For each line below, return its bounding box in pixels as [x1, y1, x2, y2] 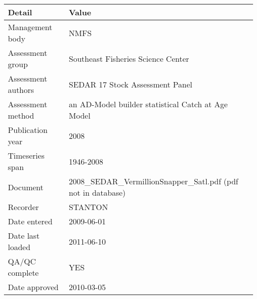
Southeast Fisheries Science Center [69, 52, 189, 64]
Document [8, 181, 43, 193]
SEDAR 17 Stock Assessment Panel [69, 78, 192, 90]
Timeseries [8, 150, 44, 161]
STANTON [69, 201, 108, 213]
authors [8, 84, 34, 95]
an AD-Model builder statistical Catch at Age [69, 98, 228, 110]
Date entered [8, 215, 53, 227]
